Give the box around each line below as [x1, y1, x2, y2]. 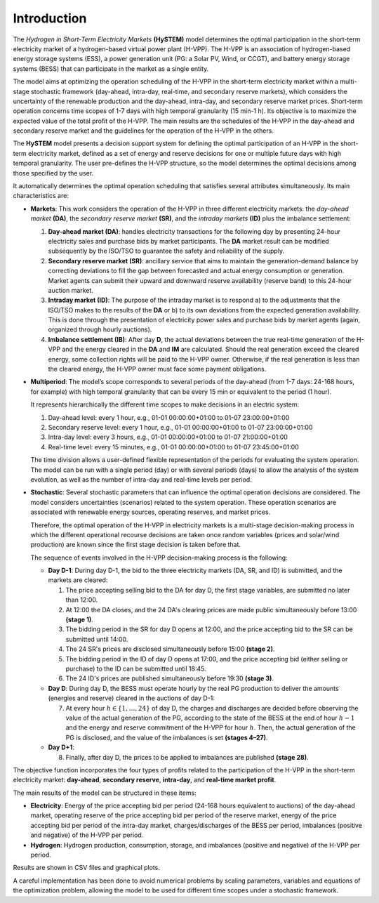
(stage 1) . [65, 615, 94, 624]
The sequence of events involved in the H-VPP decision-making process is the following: [30, 553, 288, 562]
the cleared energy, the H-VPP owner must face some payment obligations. [48, 365, 267, 374]
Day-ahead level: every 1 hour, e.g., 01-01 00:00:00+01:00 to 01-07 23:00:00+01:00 [48, 413, 290, 421]
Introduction [13, 11, 87, 26]
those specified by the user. [13, 169, 94, 177]
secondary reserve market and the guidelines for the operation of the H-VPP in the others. [13, 126, 274, 135]
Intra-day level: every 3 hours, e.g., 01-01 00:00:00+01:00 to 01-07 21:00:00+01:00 [48, 433, 288, 442]
